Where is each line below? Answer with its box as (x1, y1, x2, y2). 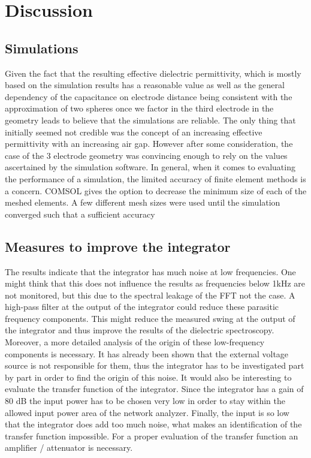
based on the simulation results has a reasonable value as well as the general (5, 79, 285, 91)
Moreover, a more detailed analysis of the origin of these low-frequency (5, 336, 265, 348)
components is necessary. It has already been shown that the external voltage (5, 347, 289, 360)
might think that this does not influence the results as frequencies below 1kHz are (5, 277, 306, 290)
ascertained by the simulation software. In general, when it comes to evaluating (5, 161, 295, 173)
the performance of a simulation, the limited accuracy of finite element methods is (5, 172, 306, 185)
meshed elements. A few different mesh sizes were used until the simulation (5, 196, 280, 209)
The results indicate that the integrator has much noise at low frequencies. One (5, 265, 296, 278)
